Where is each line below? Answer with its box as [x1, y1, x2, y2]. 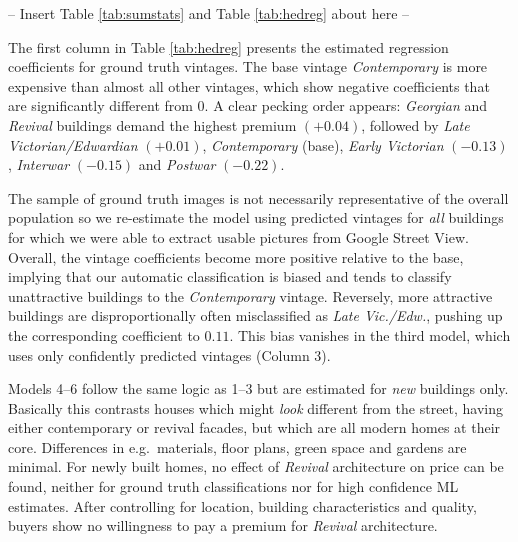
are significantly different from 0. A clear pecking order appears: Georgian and [8, 95, 488, 116]
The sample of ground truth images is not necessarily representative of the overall [8, 187, 509, 208]
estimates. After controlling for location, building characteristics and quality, [8, 495, 477, 516]
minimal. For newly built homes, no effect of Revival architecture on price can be [8, 456, 504, 477]
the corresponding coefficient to [8, 324, 200, 345]
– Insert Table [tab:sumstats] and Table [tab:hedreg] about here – [8, 3, 410, 23]
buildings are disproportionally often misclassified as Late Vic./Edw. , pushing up [8, 305, 503, 326]
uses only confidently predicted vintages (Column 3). [8, 344, 331, 365]
